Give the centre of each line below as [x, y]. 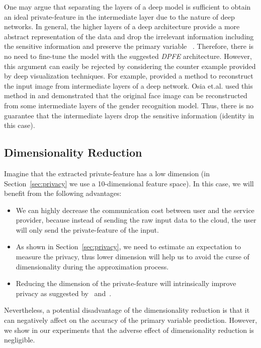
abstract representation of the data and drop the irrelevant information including [129, 36]
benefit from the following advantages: [63, 193]
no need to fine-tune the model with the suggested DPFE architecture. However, [128, 56]
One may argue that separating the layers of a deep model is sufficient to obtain [127, 7]
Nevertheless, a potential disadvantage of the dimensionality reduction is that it [127, 310]
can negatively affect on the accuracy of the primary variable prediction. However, [131, 320]
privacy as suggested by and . [64, 293]
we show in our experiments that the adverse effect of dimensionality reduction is [129, 330]
